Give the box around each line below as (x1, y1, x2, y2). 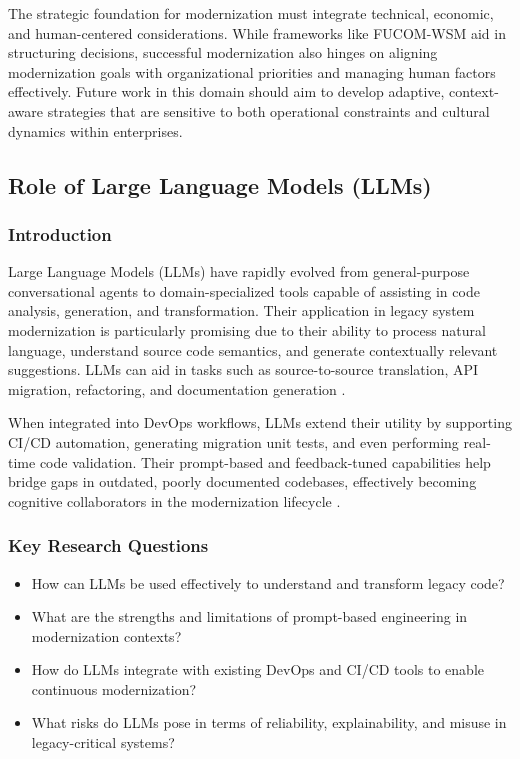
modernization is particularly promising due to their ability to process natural (8, 319, 486, 340)
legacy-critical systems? (31, 732, 175, 753)
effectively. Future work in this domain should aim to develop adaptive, (8, 81, 445, 102)
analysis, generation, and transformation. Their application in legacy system (8, 300, 475, 321)
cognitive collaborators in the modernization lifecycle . (8, 490, 341, 511)
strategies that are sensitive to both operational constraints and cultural (47, 100, 490, 121)
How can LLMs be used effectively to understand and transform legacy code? (31, 572, 505, 593)
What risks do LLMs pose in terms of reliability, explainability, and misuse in (31, 712, 507, 733)
